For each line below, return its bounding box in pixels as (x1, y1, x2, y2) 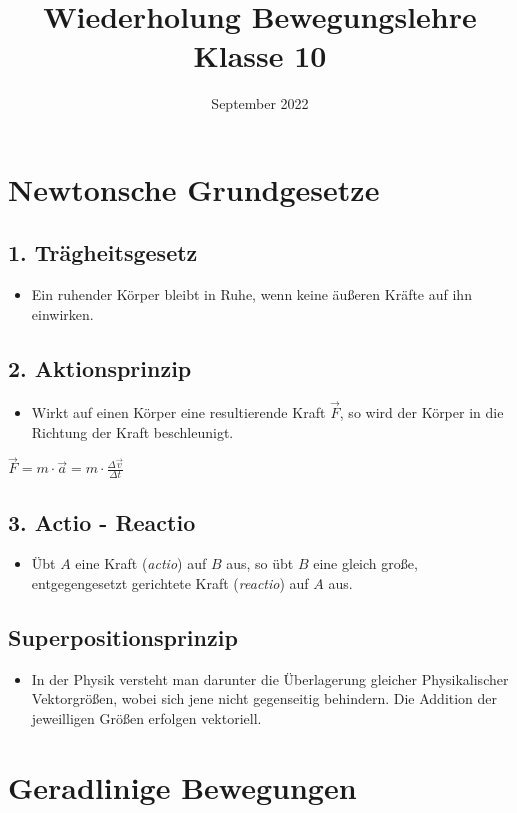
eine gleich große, (313, 553, 418, 574)
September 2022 (211, 93, 309, 114)
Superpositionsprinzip (8, 621, 238, 652)
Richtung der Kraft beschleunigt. (31, 421, 234, 442)
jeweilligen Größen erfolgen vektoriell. (31, 707, 262, 728)
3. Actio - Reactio (8, 506, 196, 537)
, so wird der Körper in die (339, 401, 504, 422)
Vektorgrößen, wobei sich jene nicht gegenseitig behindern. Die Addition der (31, 688, 498, 709)
